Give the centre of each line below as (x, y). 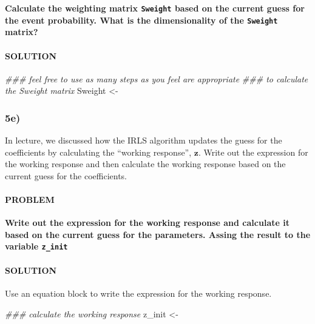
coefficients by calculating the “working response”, (98, 152)
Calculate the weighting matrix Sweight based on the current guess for (155, 8)
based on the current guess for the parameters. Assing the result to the (158, 234)
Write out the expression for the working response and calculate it (147, 223)
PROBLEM (30, 200)
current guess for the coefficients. (66, 175)
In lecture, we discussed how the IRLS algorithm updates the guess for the (144, 140)
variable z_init (36, 246)
